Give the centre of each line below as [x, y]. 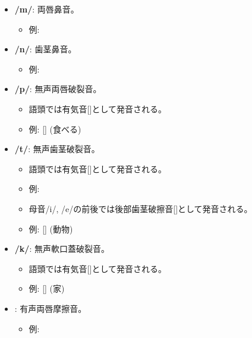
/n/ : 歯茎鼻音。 [45, 49]
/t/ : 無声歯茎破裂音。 [57, 149]
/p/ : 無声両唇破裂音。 [58, 89]
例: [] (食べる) [55, 129]
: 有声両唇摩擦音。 [51, 308]
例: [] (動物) [51, 228]
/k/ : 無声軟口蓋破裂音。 [62, 249]
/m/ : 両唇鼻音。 [47, 9]
